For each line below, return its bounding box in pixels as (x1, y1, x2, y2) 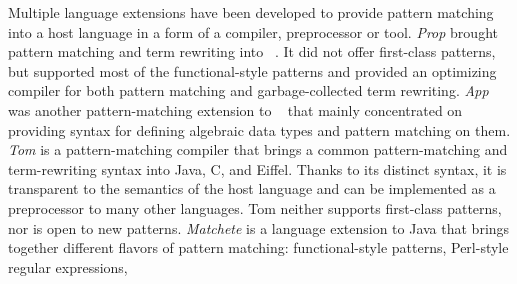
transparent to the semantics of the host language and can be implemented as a (8, 178, 496, 199)
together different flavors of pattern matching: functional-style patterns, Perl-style (8, 237, 509, 258)
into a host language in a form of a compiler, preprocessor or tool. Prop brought (8, 21, 498, 42)
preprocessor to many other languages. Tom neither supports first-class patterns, (8, 197, 502, 218)
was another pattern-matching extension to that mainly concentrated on (8, 99, 463, 120)
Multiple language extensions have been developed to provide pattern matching (8, 2, 494, 22)
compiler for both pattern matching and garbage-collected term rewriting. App (8, 80, 489, 101)
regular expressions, (8, 256, 128, 277)
